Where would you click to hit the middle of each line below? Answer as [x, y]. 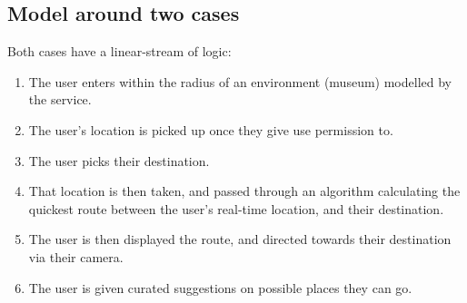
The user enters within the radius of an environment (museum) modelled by [240, 81]
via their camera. [76, 256]
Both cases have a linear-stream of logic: [119, 51]
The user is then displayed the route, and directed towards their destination [240, 239]
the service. [60, 99]
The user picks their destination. [119, 160]
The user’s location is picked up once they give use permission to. [211, 129]
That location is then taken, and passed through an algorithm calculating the [244, 191]
